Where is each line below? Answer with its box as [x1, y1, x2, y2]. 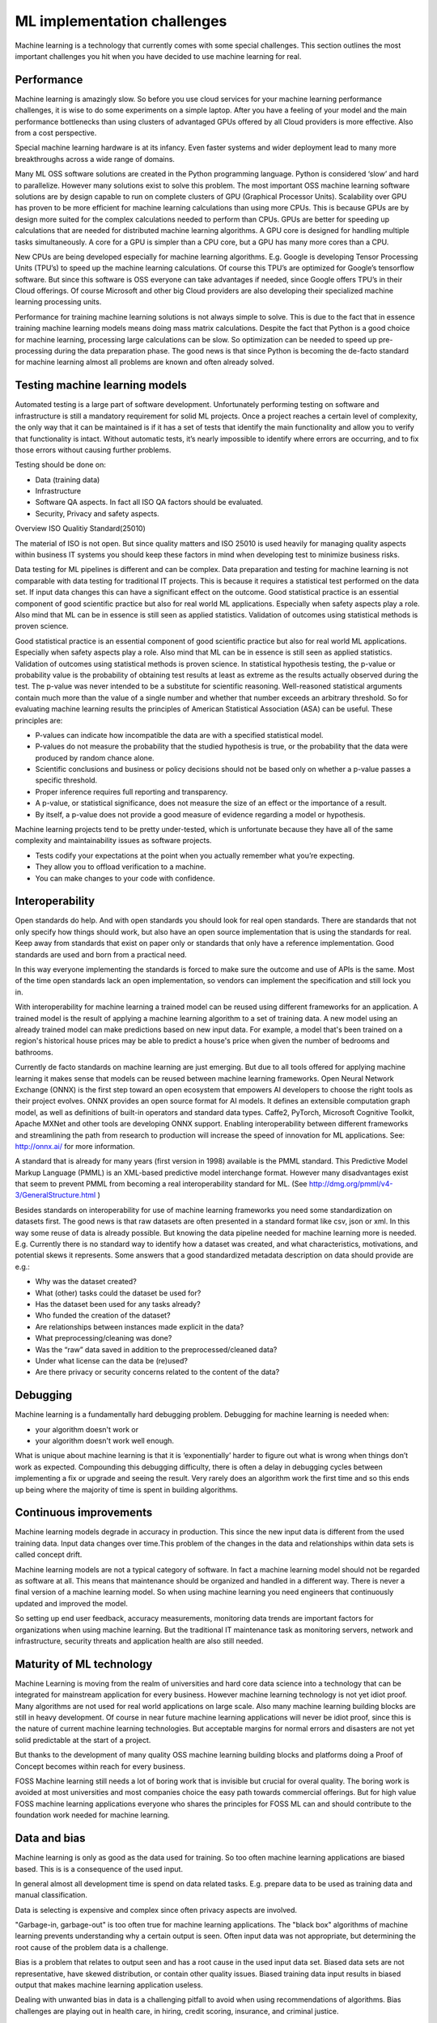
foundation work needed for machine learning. [15, 1810, 170, 1820]
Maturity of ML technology [15, 1657, 153, 1671]
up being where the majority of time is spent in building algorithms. [15, 1485, 239, 1495]
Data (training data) [35, 474, 100, 485]
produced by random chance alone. [35, 753, 155, 762]
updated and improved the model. [15, 1598, 129, 1608]
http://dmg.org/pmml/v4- [308, 1179, 393, 1189]
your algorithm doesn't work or [35, 1424, 139, 1434]
